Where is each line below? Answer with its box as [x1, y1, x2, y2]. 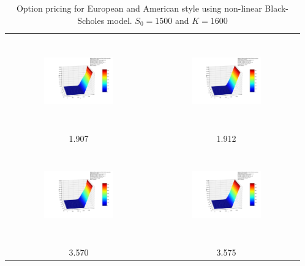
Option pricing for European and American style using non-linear [16, 2, 262, 14]
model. [107, 13, 132, 26]
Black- [265, 2, 289, 14]
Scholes [77, 13, 105, 26]
